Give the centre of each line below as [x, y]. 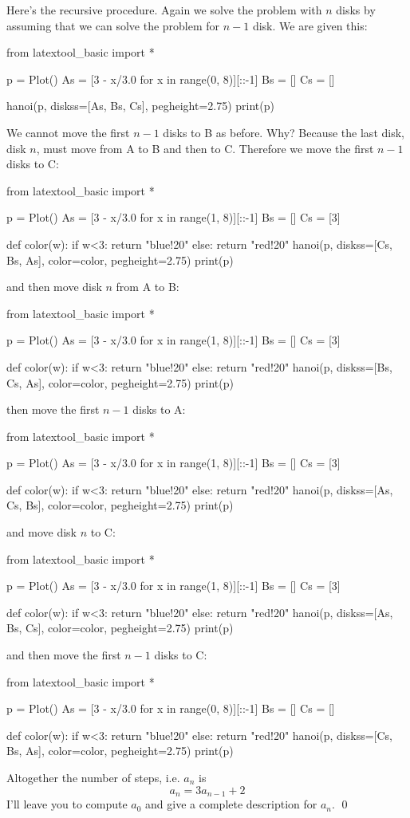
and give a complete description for [231, 804]
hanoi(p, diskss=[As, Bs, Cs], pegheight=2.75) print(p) [140, 106]
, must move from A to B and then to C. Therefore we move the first [205, 148]
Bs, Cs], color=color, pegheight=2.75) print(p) [120, 628]
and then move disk [54, 287]
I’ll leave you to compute [67, 804]
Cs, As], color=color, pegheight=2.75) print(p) [120, 382]
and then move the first [64, 655]
